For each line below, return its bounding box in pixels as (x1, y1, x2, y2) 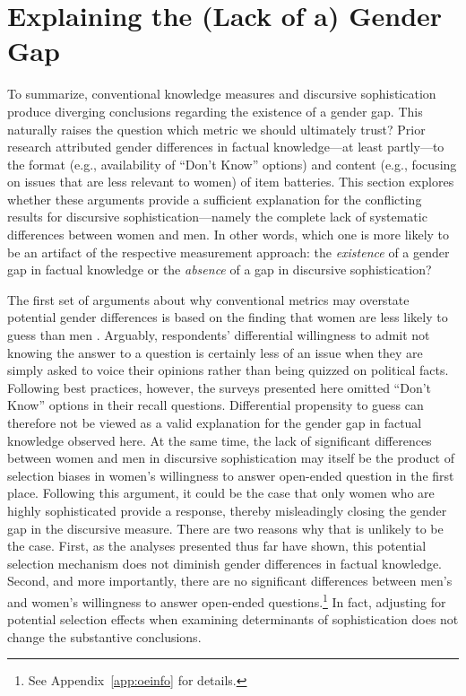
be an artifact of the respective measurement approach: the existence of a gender (7, 242, 450, 261)
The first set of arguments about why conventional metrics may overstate (7, 290, 410, 309)
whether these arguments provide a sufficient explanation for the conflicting (7, 189, 422, 208)
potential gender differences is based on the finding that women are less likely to (7, 308, 448, 326)
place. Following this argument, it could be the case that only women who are (7, 483, 435, 502)
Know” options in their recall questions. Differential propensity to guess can (7, 396, 424, 414)
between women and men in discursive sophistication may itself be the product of (7, 448, 454, 467)
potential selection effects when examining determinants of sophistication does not (7, 610, 459, 629)
